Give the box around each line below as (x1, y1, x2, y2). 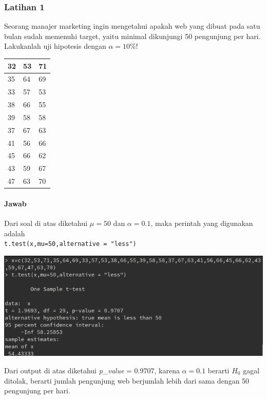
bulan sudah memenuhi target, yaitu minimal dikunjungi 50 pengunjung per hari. (4, 30, 261, 41)
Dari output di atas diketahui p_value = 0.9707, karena (4, 365, 180, 375)
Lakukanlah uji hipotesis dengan (4, 41, 106, 51)
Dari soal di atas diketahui (4, 217, 88, 228)
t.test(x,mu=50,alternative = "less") (4, 240, 137, 248)
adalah (4, 227, 25, 238)
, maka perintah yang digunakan (150, 217, 253, 228)
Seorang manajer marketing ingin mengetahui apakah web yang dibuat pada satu (4, 21, 260, 31)
